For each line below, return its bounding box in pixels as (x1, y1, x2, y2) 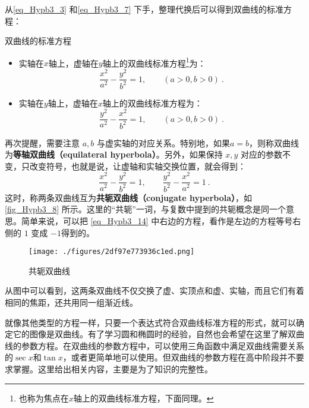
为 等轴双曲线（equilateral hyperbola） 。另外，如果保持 (5, 148, 223, 161)
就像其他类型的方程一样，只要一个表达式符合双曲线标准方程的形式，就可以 (5, 316, 296, 328)
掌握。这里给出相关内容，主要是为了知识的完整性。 (12, 363, 213, 375)
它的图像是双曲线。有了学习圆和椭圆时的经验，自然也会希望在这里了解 (12, 328, 288, 340)
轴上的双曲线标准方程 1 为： (102, 55, 206, 69)
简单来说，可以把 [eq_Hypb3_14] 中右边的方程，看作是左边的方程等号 (21, 215, 293, 227)
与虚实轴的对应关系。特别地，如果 (96, 136, 230, 149)
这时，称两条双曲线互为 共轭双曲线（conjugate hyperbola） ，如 (5, 191, 253, 203)
